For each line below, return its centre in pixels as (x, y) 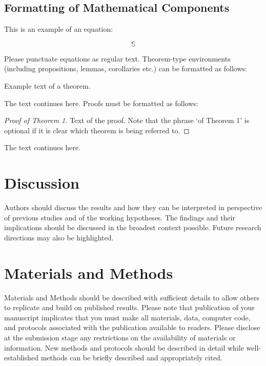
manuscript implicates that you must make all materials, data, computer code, (127, 317)
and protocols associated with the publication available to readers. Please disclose (132, 327)
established (22, 358)
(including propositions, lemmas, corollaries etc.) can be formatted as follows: (126, 68)
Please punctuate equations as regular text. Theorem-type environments (117, 58)
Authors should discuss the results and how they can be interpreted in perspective (133, 207)
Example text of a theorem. (47, 85)
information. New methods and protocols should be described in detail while (124, 347)
